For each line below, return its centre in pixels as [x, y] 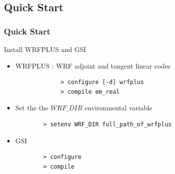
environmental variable [119, 108]
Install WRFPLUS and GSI [45, 49]
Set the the [32, 108]
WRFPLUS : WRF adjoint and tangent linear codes [93, 65]
